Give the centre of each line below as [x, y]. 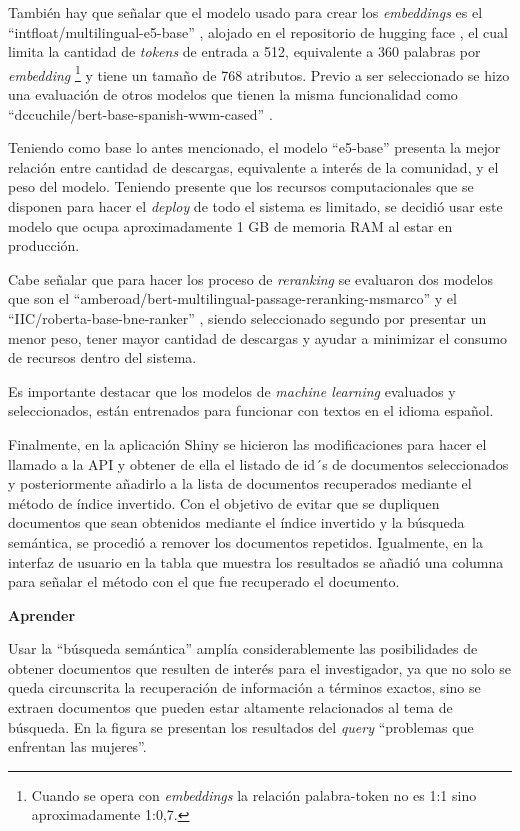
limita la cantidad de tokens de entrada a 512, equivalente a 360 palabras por [244, 51]
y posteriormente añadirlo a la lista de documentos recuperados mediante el [240, 483]
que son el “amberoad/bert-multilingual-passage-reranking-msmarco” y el [232, 298]
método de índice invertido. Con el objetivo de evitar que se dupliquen [224, 502]
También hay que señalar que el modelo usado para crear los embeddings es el [245, 12]
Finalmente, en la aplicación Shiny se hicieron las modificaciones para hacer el [247, 443]
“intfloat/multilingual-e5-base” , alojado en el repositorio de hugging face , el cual [258, 31]
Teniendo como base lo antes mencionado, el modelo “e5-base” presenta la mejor [254, 147]
